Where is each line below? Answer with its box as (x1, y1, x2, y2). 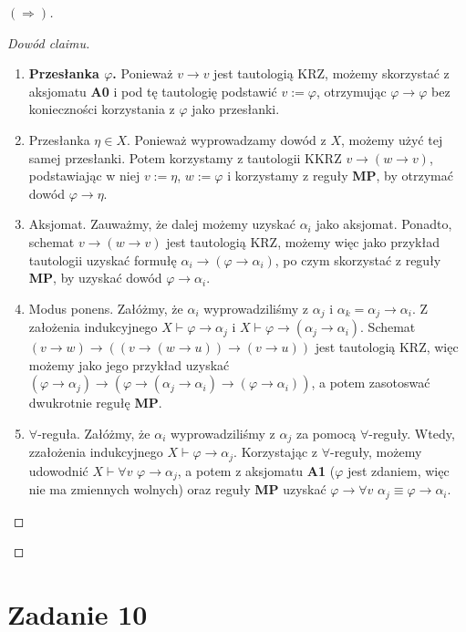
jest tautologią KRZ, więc (315, 337, 459, 357)
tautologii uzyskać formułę (28, 250, 177, 269)
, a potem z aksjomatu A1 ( (177, 461, 336, 480)
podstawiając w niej (28, 166, 140, 185)
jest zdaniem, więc (347, 461, 450, 480)
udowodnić (28, 461, 88, 480)
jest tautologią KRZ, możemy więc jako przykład (166, 232, 440, 251)
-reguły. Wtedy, (368, 423, 455, 442)
